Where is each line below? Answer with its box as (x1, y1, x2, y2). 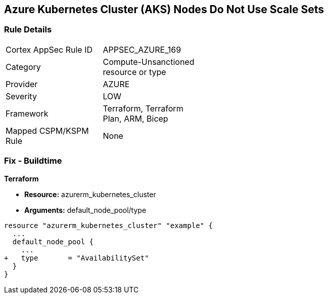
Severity (6, 91, 37, 101)
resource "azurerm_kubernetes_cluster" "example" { (4, 221, 213, 230)
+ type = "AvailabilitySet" (4, 253, 149, 262)
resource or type (103, 66, 166, 77)
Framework (6, 108, 49, 119)
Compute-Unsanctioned (103, 56, 195, 67)
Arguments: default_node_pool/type (24, 205, 147, 214)
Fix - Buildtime (4, 156, 62, 166)
